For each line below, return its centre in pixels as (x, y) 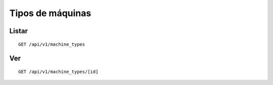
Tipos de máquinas (50, 13)
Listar (18, 31)
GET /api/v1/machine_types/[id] (58, 71)
